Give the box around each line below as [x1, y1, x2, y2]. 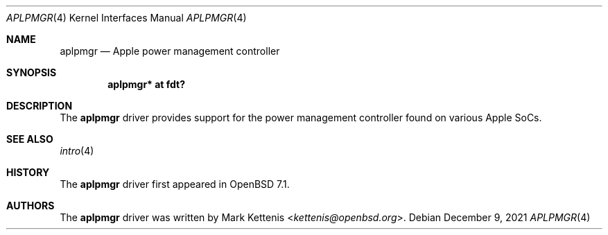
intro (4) [60, 145, 94, 157]
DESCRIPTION [6, 100, 73, 112]
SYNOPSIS [6, 67, 57, 78]
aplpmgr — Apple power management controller [60, 45, 280, 57]
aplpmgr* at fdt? [107, 78, 186, 90]
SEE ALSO [6, 133, 53, 145]
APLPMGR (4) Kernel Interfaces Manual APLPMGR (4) [6, 12, 247, 24]
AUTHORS [6, 200, 55, 211]
